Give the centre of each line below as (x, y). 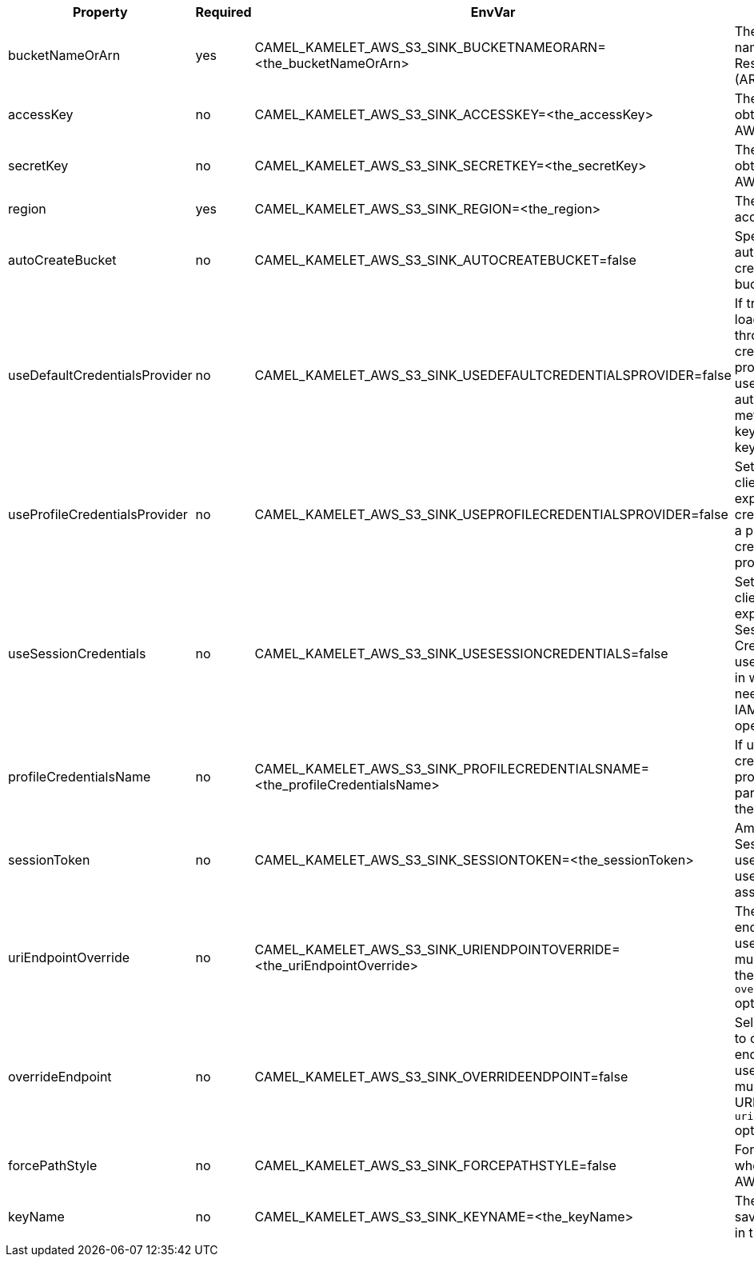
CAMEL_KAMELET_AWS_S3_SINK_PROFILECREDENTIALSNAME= (452, 769)
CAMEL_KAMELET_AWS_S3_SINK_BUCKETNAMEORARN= (430, 47)
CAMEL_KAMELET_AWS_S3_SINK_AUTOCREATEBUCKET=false (445, 260)
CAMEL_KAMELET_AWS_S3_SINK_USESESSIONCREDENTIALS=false (461, 653)
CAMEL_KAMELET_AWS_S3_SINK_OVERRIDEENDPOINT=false (441, 1076)
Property (100, 12)
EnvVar (493, 12)
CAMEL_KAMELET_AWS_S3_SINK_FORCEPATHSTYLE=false (435, 1165)
